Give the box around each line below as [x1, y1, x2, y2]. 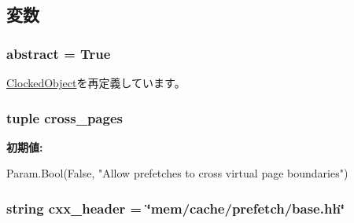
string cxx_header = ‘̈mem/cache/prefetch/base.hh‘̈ [6, 198, 345, 218]
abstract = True [6, 43, 111, 63]
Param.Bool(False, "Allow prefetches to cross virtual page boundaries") [6, 165, 348, 181]
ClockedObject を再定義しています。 [6, 75, 186, 90]
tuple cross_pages [6, 108, 123, 127]
